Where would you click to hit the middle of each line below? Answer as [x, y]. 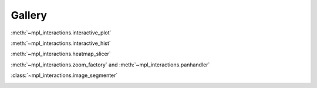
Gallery [29, 15]
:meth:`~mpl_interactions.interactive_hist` [61, 43]
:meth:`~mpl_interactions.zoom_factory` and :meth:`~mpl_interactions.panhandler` [110, 65]
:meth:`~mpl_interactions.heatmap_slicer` [61, 54]
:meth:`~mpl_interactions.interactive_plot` [61, 33]
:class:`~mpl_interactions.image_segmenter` [64, 75]
